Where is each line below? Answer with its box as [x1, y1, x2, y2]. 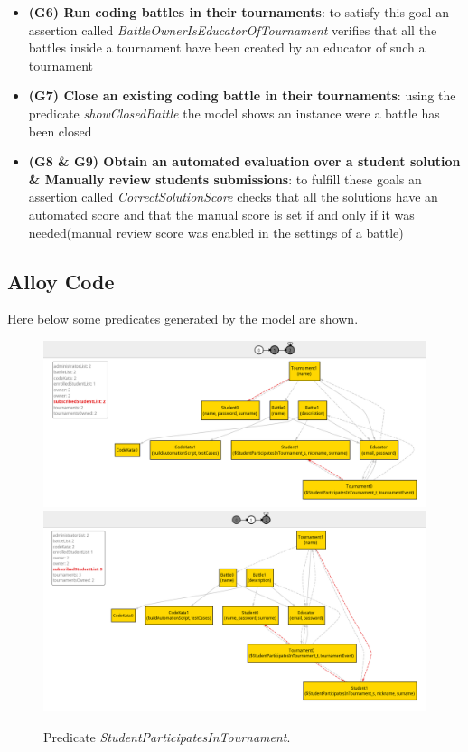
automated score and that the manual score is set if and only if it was [28, 204, 415, 223]
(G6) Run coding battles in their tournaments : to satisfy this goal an [28, 3, 449, 21]
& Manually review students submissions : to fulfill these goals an [28, 169, 422, 188]
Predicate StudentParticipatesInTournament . [43, 727, 291, 746]
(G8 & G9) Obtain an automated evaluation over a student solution [28, 152, 461, 171]
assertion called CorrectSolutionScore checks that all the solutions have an [28, 187, 438, 206]
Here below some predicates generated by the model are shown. [7, 309, 359, 328]
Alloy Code [7, 267, 115, 295]
